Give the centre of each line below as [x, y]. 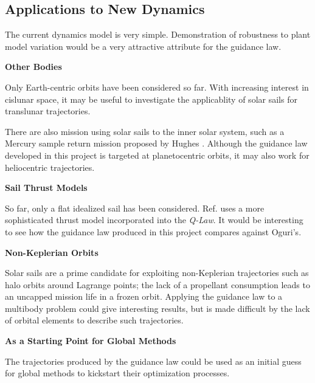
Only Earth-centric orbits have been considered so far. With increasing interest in [157, 87]
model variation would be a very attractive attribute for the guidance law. [143, 46]
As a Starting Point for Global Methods [91, 341]
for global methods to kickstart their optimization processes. [117, 373]
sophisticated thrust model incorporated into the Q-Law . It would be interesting [154, 220]
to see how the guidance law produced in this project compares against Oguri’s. [153, 231]
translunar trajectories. [48, 111]
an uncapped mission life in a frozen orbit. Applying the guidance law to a [144, 296]
